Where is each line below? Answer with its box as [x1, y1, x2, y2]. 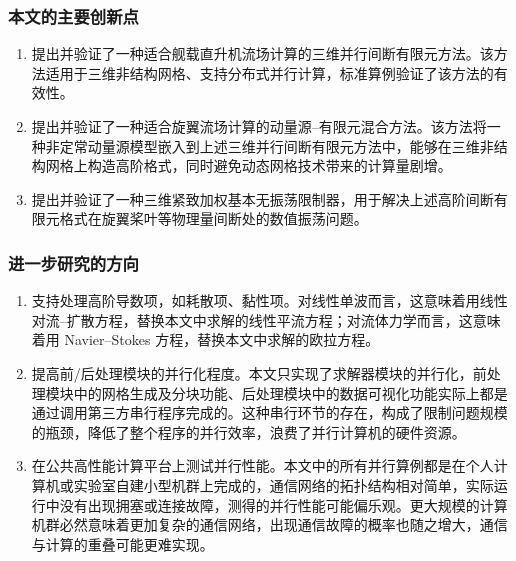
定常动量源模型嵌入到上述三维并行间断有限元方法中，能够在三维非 [59, 135, 494, 156]
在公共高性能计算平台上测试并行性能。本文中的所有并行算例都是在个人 [31, 455, 494, 476]
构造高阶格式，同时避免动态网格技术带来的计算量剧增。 [87, 155, 452, 176]
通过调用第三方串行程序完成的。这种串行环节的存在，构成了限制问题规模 [31, 402, 508, 423]
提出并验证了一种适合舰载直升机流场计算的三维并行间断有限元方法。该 [31, 43, 494, 64]
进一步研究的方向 [8, 250, 139, 275]
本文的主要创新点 [8, 3, 139, 28]
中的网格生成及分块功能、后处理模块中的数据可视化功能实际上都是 [73, 382, 508, 403]
